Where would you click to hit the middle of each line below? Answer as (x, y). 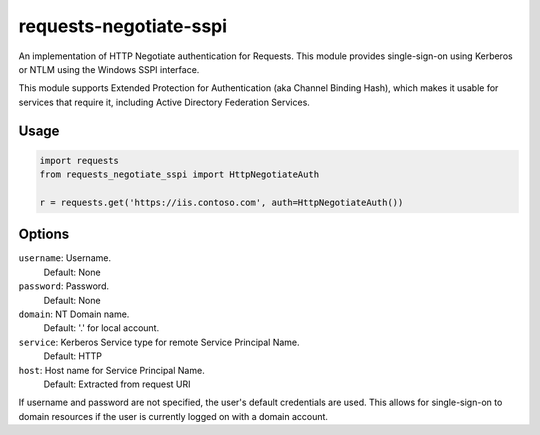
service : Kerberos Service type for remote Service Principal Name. (159, 342)
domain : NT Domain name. (74, 314)
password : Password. (64, 286)
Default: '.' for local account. (101, 328)
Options (44, 234)
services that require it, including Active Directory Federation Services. (164, 102)
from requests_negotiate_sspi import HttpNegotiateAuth (179, 174)
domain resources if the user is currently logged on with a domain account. (173, 416)
